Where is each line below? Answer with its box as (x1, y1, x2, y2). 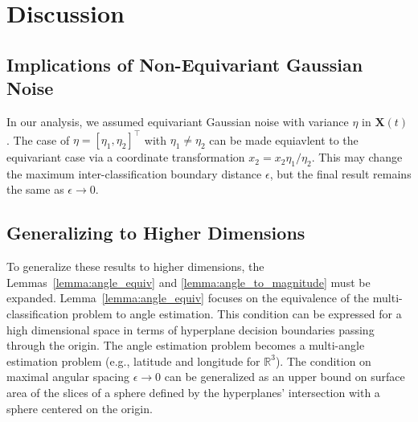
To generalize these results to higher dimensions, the (6, 258, 264, 275)
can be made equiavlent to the (209, 131, 359, 148)
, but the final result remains (269, 165, 412, 182)
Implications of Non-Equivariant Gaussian (6, 51, 363, 76)
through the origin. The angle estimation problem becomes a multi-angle (6, 337, 365, 354)
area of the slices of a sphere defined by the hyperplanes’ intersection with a (6, 384, 380, 400)
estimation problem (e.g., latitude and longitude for (6, 352, 260, 369)
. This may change (311, 149, 403, 166)
